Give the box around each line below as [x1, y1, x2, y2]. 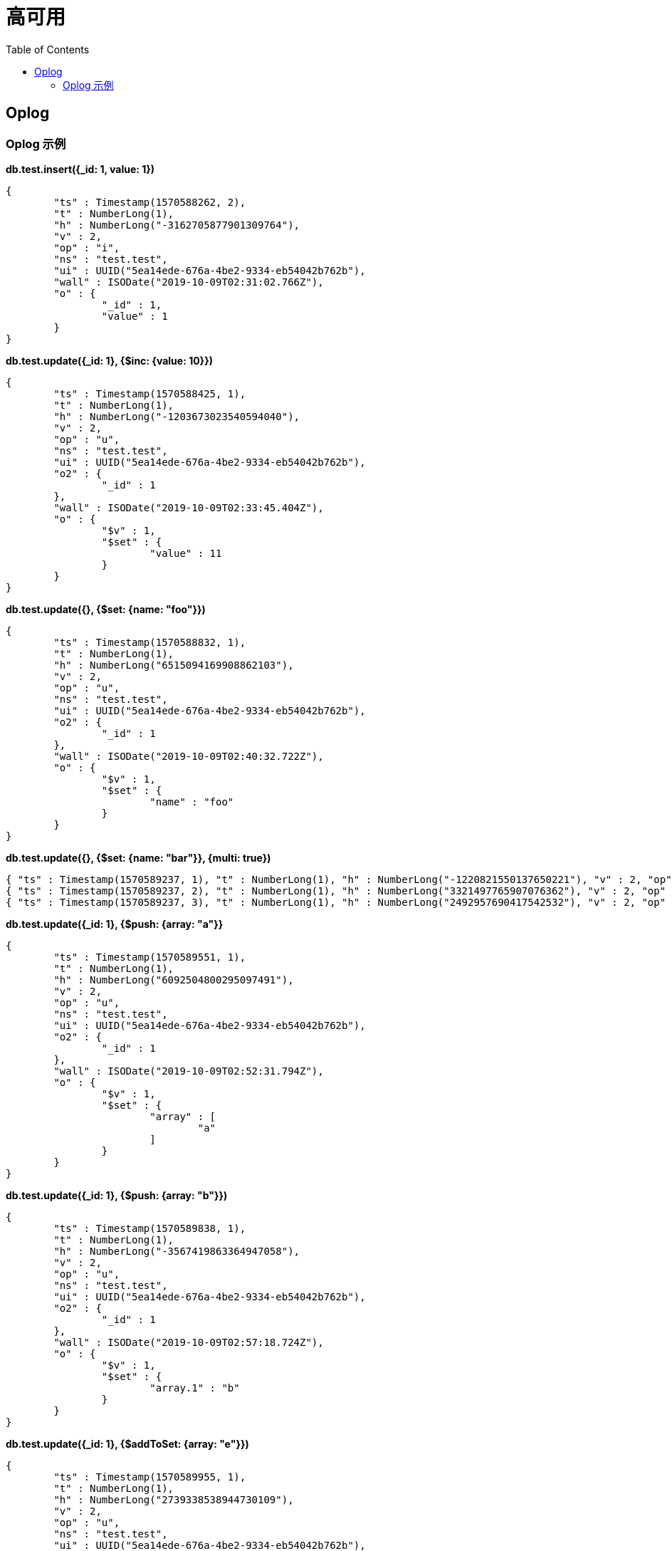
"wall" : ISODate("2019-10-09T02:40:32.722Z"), [53, 750, 324, 762]
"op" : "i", [53, 241, 120, 254]
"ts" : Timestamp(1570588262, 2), [53, 196, 246, 208]
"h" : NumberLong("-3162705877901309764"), [53, 219, 300, 231]
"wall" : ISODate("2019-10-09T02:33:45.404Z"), [53, 501, 324, 513]
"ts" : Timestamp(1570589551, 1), [53, 951, 246, 963]
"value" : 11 [149, 547, 222, 559]
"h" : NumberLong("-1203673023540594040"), [53, 410, 300, 422]
